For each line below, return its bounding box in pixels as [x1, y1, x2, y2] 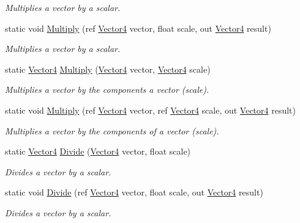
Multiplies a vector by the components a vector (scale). [5, 83, 209, 96]
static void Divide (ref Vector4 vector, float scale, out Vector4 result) [5, 186, 263, 199]
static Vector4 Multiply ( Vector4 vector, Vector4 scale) [5, 62, 211, 75]
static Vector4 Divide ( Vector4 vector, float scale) [5, 145, 191, 158]
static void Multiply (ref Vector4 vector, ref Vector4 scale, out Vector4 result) [5, 103, 296, 116]
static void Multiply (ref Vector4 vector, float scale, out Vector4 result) [5, 21, 271, 34]
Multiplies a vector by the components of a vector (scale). [5, 124, 219, 137]
